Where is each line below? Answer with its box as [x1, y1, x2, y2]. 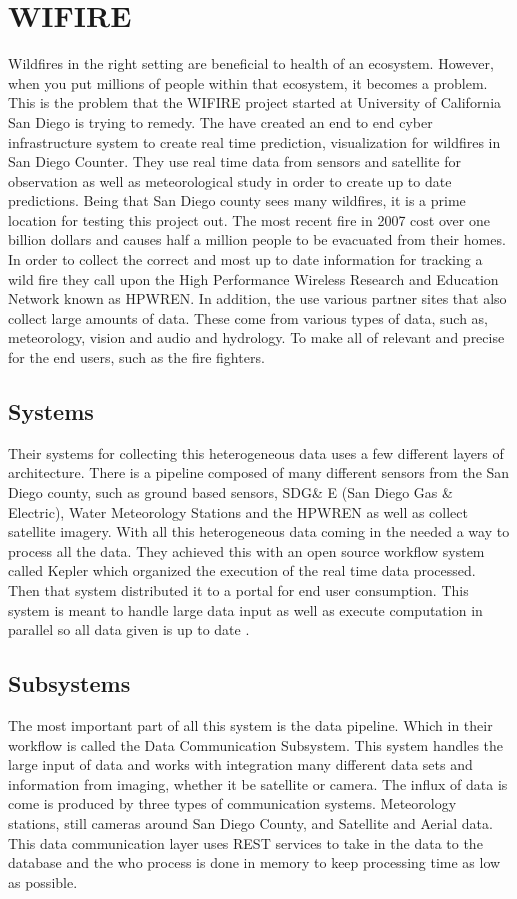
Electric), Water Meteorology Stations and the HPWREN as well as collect [8, 501, 468, 522]
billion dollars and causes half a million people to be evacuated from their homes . [8, 229, 506, 250]
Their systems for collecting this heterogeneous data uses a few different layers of [8, 442, 504, 463]
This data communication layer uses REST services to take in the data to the [8, 832, 483, 853]
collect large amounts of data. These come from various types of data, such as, [8, 307, 489, 328]
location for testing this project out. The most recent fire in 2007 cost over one [8, 209, 490, 230]
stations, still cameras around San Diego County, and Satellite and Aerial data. [8, 812, 493, 833]
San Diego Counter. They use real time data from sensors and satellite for [8, 151, 462, 172]
